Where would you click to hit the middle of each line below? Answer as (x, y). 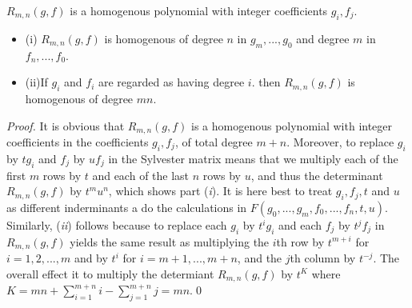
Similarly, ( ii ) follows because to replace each (117, 225)
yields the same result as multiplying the (170, 241)
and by (91, 258)
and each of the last (141, 175)
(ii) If (36, 82)
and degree (323, 38)
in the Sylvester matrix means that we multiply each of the (253, 158)
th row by (300, 241)
